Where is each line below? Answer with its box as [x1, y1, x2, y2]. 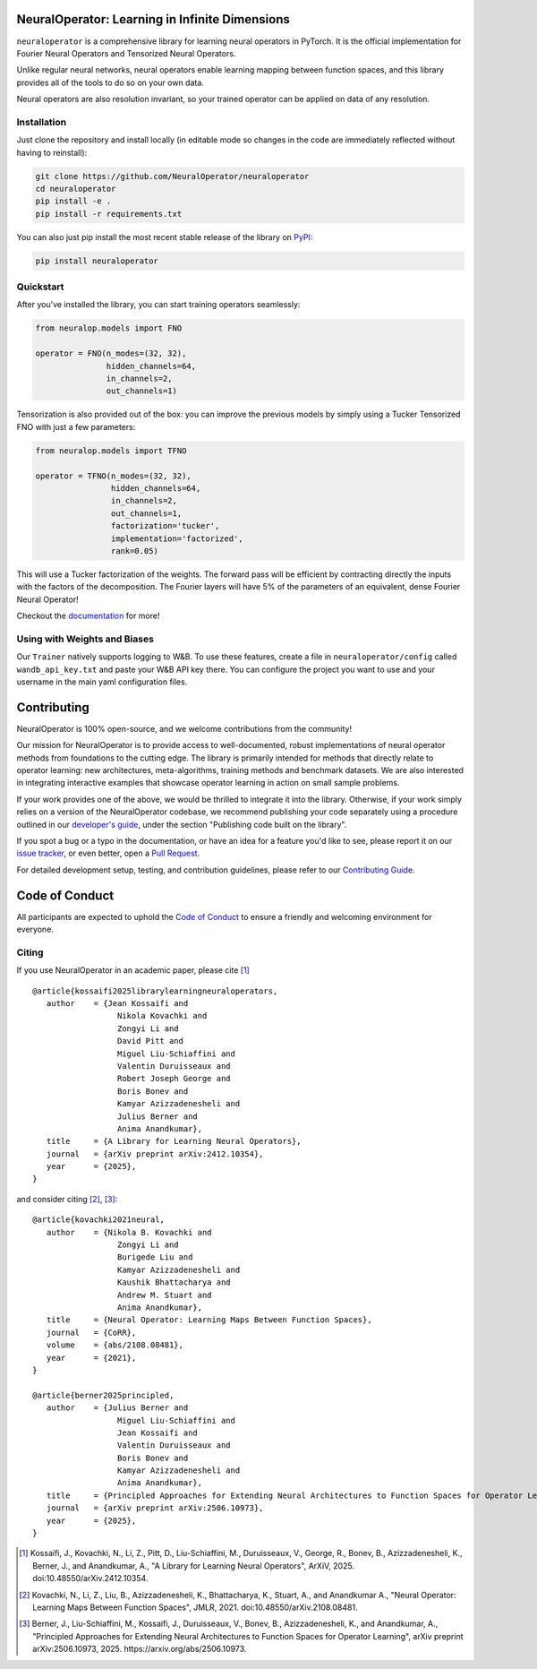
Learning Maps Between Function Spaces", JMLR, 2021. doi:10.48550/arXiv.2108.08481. [32, 1602, 358, 1613]
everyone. [16, 924, 54, 935]
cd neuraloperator [35, 184, 116, 194]
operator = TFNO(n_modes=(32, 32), [35, 470, 192, 481]
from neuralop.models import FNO [35, 323, 183, 333]
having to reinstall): [16, 147, 88, 158]
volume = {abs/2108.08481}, [46, 1340, 183, 1350]
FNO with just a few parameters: [16, 421, 136, 432]
